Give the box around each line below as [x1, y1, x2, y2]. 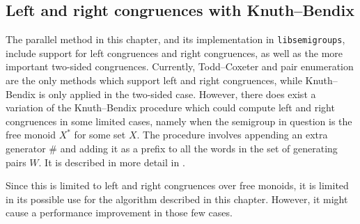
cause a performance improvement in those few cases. [6, 205, 233, 220]
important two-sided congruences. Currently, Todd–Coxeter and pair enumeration [6, 59, 354, 74]
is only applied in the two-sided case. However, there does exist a [38, 86, 316, 101]
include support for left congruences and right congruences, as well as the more [6, 45, 343, 60]
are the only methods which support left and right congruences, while [6, 73, 302, 88]
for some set [74, 127, 126, 142]
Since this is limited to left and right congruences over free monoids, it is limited [6, 178, 349, 193]
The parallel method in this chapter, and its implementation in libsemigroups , [6, 32, 345, 47]
